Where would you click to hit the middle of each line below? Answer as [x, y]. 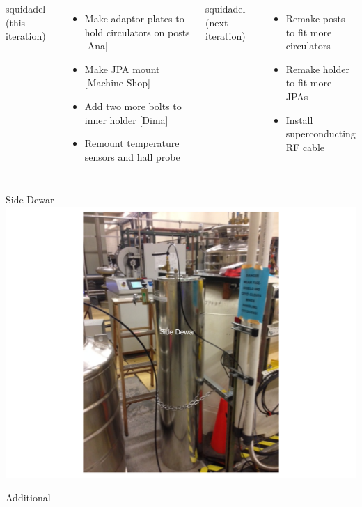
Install [299, 119]
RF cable [305, 147]
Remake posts [315, 18]
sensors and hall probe [132, 156]
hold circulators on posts [137, 32]
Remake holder [318, 69]
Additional [28, 497]
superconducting [321, 133]
